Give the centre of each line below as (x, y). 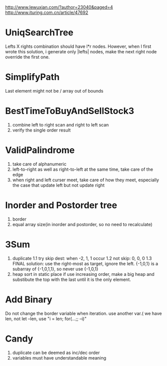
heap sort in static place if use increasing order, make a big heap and (83, 274)
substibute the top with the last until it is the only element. (72, 279)
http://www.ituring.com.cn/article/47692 (47, 12)
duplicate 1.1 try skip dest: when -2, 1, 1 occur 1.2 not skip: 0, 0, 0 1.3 (82, 258)
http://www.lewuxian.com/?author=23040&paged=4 (59, 7)
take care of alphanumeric (39, 164)
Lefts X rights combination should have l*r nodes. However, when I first (78, 46)
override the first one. (27, 57)
